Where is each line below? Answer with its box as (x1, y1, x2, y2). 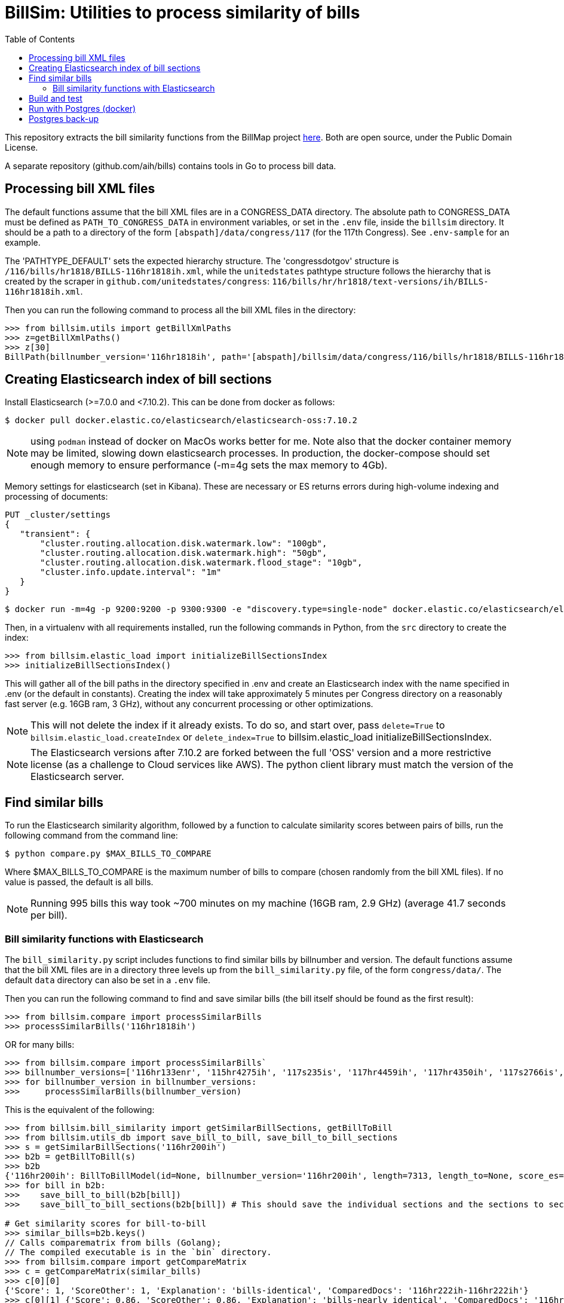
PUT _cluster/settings (5, 510, 111, 520)
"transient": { (20, 529, 91, 539)
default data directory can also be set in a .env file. (5, 975, 211, 986)
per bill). (30, 909, 68, 922)
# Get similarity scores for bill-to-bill (5, 1219, 207, 1229)
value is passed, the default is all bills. (5, 877, 154, 888)
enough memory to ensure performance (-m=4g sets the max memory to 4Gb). (30, 459, 388, 472)
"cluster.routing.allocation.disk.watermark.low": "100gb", (40, 539, 327, 549)
